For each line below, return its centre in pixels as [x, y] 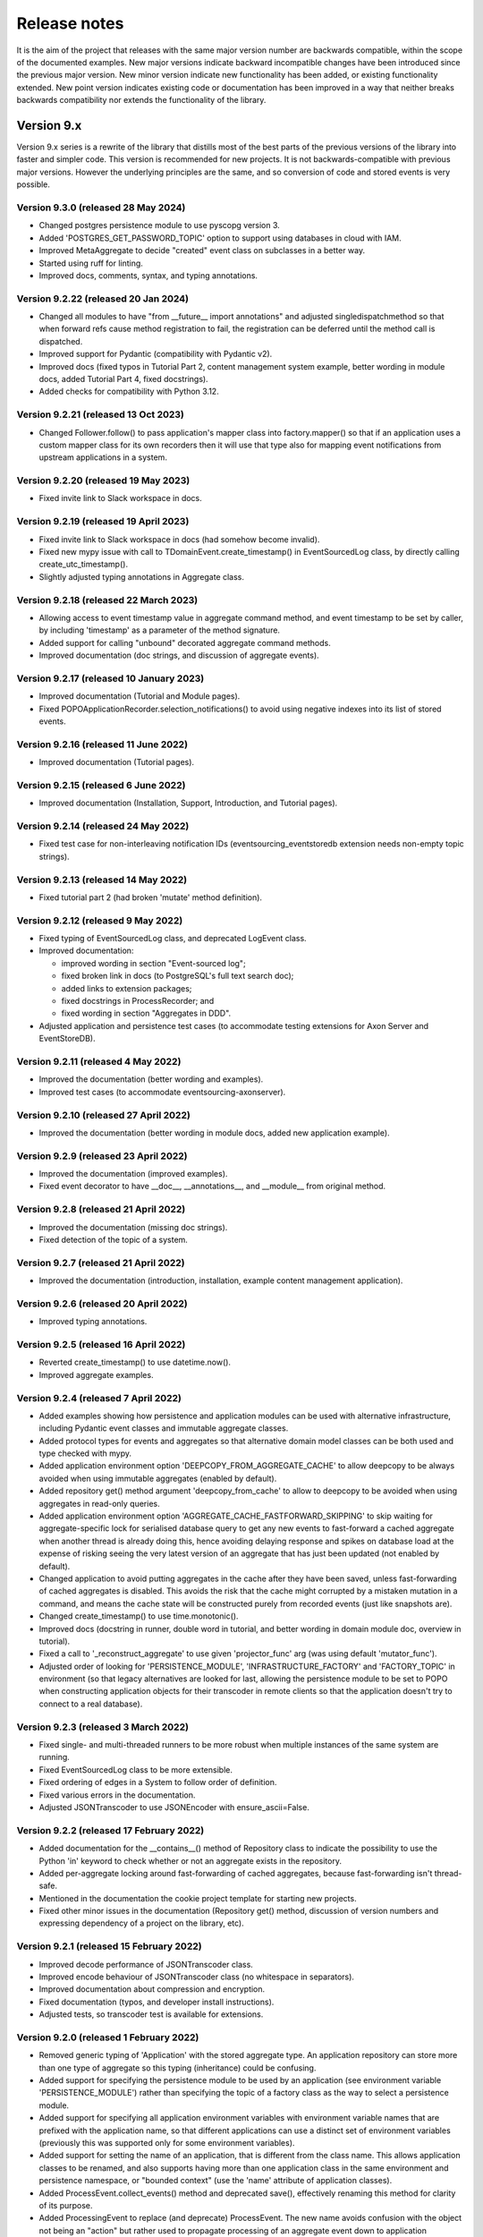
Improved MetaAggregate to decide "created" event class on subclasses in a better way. [202, 251]
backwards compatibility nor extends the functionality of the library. [141, 100]
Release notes [70, 23]
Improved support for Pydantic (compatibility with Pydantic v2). [156, 354]
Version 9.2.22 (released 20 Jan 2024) [103, 298]
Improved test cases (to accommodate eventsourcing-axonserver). [162, 1092]
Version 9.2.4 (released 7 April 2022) [99, 1398]
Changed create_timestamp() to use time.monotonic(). [139, 1616]
